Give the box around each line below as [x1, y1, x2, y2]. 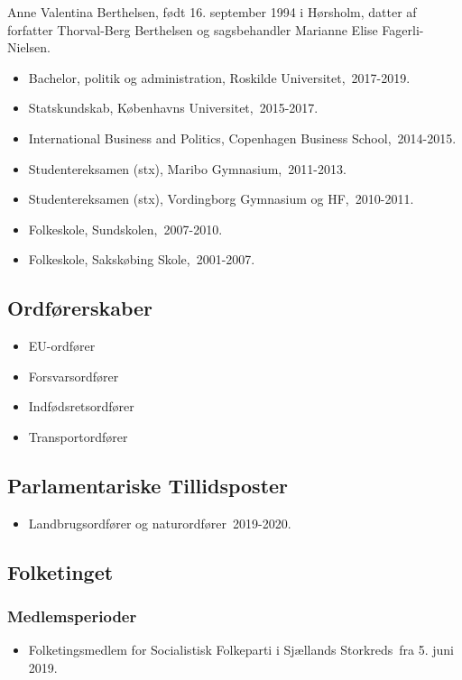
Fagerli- [382, 20, 424, 39]
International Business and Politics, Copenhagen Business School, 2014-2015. [28, 128, 457, 147]
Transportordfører [28, 427, 128, 446]
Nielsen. [7, 38, 51, 57]
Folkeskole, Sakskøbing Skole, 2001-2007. [28, 250, 255, 269]
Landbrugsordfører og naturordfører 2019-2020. [28, 513, 291, 532]
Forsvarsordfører [28, 366, 119, 385]
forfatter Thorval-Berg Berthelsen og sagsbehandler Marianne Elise [7, 20, 378, 39]
